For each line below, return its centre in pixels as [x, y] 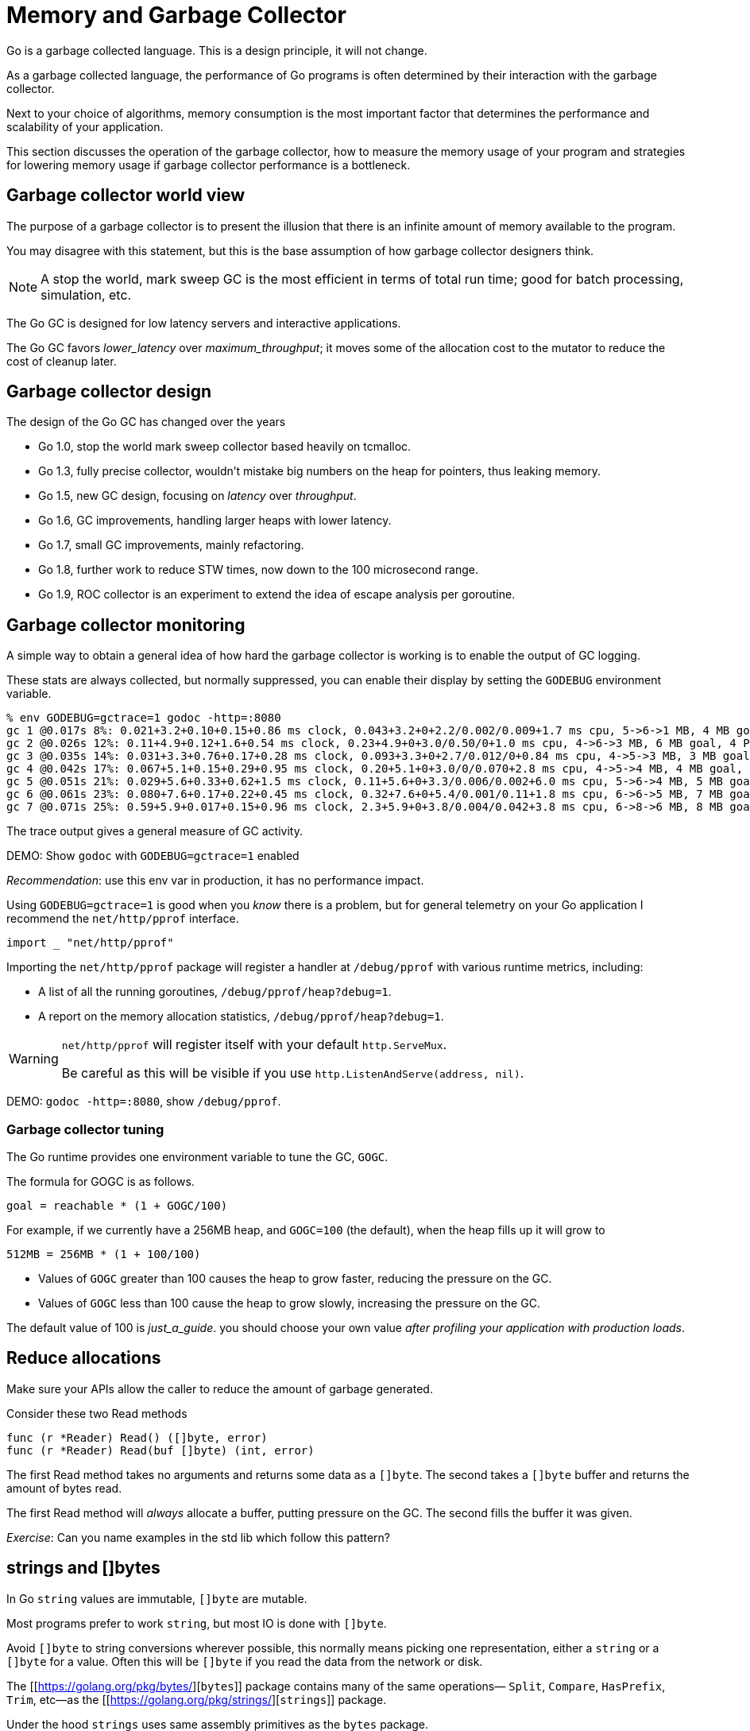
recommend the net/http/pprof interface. [123, 919]
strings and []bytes [83, 1568]
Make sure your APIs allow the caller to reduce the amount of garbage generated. [220, 1388]
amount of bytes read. [64, 1488]
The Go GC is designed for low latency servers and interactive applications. [204, 323]
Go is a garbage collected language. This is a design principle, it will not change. [217, 50]
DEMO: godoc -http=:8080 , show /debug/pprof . [144, 1102]
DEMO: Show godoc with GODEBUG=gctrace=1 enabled [153, 856]
